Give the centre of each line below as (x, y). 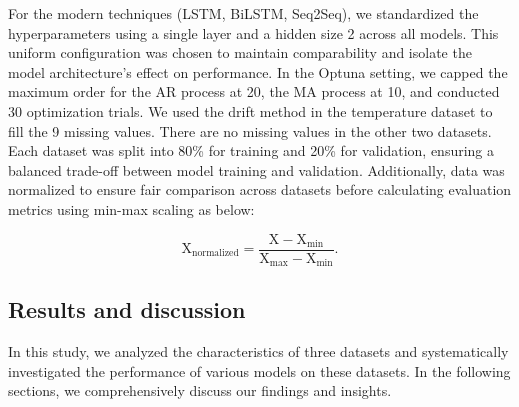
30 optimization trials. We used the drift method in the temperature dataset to (250, 110)
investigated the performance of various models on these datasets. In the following (259, 370)
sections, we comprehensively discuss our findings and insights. (200, 390)
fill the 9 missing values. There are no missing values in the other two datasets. (250, 130)
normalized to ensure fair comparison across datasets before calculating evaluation (260, 189)
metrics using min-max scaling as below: (131, 208)
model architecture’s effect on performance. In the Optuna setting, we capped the (258, 71)
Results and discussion (127, 309)
